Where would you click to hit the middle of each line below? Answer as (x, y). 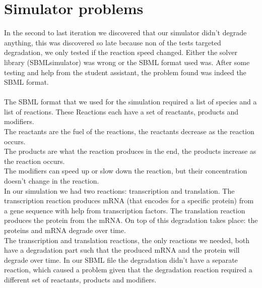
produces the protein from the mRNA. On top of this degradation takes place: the (131, 220)
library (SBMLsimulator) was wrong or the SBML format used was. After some (127, 62)
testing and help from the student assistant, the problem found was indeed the (125, 72)
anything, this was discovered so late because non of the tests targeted (113, 42)
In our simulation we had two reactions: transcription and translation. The (119, 190)
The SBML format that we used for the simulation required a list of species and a (130, 102)
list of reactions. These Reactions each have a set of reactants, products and (121, 111)
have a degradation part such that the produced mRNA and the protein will (122, 250)
